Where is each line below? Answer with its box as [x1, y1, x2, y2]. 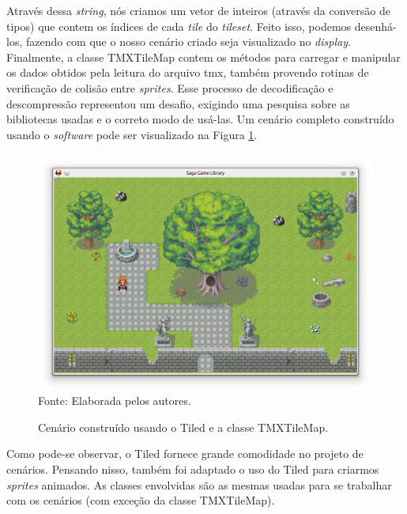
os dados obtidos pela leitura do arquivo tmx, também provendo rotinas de [6, 64, 369, 81]
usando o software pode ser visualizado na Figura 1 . [6, 126, 258, 142]
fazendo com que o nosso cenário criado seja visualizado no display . [25, 33, 351, 50]
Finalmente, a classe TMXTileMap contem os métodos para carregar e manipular [6, 48, 401, 65]
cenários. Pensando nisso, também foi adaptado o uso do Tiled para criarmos [6, 461, 379, 478]
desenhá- [354, 17, 397, 34]
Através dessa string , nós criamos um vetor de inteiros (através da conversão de [6, 2, 390, 18]
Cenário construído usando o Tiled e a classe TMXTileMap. [38, 418, 329, 435]
